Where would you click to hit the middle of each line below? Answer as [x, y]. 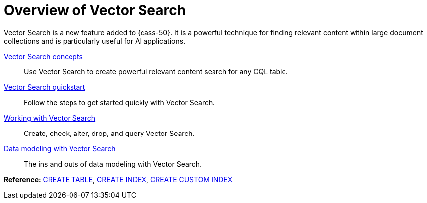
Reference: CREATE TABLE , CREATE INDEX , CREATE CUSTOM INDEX [118, 179]
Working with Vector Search [50, 118]
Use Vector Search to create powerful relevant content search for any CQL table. [156, 71]
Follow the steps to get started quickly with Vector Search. [119, 102]
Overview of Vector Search [95, 10]
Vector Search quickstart [45, 87]
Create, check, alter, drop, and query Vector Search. [109, 133]
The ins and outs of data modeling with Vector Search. [113, 164]
